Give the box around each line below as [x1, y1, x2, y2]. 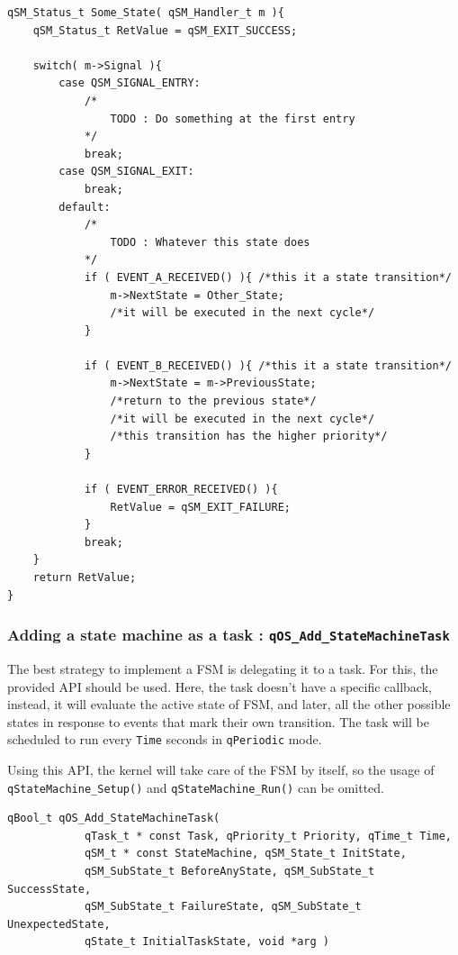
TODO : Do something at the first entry [110, 112, 355, 125]
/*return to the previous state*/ [110, 395, 317, 408]
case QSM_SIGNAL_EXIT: [58, 165, 194, 178]
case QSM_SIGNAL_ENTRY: [58, 77, 201, 90]
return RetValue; [32, 571, 137, 584]
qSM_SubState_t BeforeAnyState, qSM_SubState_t [84, 865, 375, 878]
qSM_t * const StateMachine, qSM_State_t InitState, [84, 847, 407, 860]
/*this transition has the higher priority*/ [110, 430, 388, 443]
